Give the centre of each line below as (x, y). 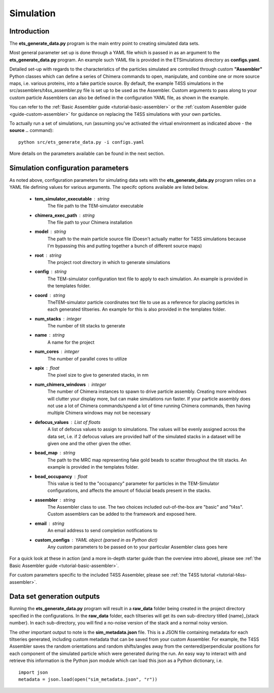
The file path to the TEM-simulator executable (95, 206)
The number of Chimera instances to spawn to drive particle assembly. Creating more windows (147, 391)
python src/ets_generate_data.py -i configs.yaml (81, 142)
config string (51, 272)
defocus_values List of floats (68, 422)
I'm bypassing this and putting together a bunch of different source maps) (125, 246)
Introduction (29, 31)
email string (49, 523)
